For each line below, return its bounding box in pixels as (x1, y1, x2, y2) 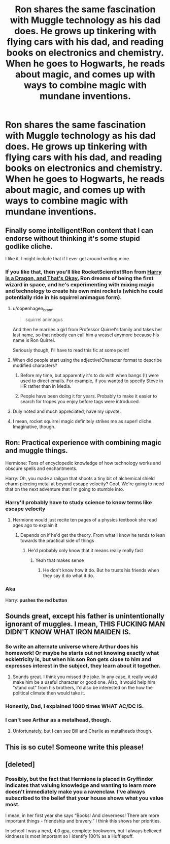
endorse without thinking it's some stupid (5, 234, 141, 243)
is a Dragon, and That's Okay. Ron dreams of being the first (5, 275, 154, 282)
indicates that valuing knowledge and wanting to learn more (5, 782, 156, 789)
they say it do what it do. (43, 573, 95, 579)
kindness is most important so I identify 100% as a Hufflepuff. (5, 833, 134, 839)
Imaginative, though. (12, 424, 56, 430)
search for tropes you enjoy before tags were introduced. (20, 399, 141, 405)
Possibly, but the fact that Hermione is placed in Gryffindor (5, 776, 154, 783)
